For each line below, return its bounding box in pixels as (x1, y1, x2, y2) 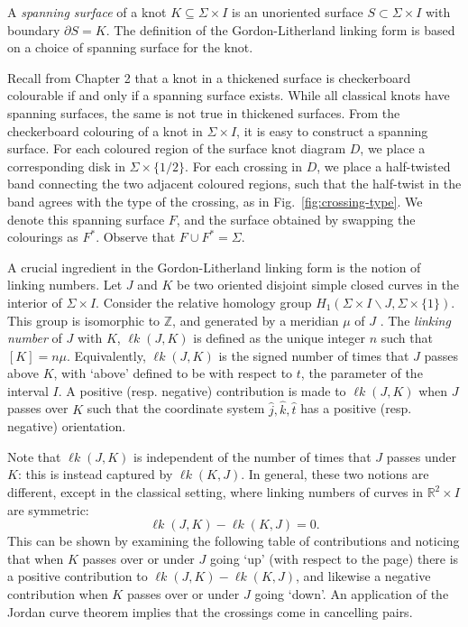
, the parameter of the (300, 364, 423, 383)
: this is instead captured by (17, 465, 173, 484)
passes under (386, 447, 456, 466)
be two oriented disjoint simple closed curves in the (177, 275, 460, 294)
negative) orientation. (7, 417, 126, 436)
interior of (7, 292, 62, 311)
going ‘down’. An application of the (254, 585, 449, 604)
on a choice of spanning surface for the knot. (7, 38, 253, 57)
